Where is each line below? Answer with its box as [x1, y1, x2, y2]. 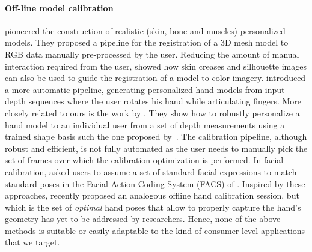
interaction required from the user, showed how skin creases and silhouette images [5, 59, 307, 72]
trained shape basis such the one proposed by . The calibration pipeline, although [5, 130, 307, 143]
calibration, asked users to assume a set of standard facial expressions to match [5, 165, 297, 178]
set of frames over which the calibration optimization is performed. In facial [5, 154, 284, 166]
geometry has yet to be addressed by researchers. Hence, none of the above [5, 212, 281, 225]
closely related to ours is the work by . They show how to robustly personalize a [5, 106, 300, 119]
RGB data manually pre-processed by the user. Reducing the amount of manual [5, 47, 299, 60]
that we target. [5, 236, 60, 248]
